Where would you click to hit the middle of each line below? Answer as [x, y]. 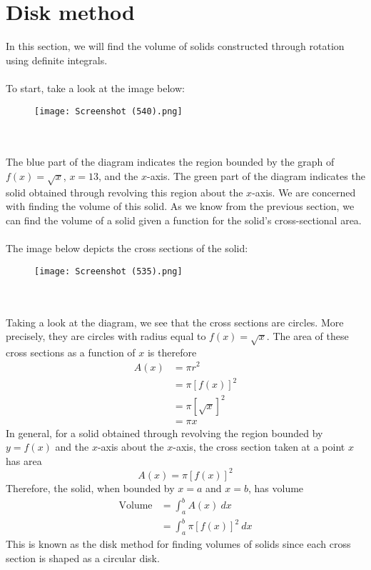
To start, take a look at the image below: [95, 87]
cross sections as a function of [71, 352]
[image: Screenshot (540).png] [108, 111]
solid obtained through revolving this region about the [124, 192]
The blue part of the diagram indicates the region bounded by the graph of [170, 162]
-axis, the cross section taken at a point [259, 447]
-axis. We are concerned [304, 192]
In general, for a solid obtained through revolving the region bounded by [164, 432]
